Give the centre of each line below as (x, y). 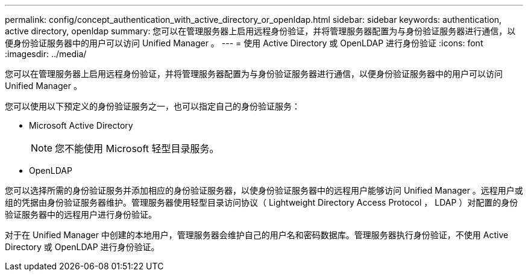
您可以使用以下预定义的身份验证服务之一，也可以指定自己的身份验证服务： (152, 106)
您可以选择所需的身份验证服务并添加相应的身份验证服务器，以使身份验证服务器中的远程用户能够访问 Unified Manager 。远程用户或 (264, 190)
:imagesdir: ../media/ (46, 54)
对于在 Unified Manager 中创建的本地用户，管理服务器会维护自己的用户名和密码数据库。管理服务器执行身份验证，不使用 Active (257, 235)
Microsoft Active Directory (81, 125)
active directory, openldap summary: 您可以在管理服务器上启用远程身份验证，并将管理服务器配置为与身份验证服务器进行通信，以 (260, 31)
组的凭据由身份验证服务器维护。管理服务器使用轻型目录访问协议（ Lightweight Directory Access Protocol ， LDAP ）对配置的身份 (262, 202)
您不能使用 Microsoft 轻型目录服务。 (137, 149)
